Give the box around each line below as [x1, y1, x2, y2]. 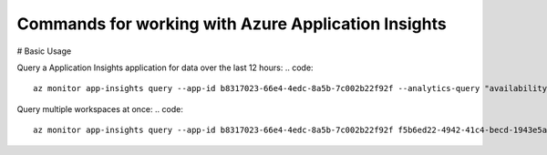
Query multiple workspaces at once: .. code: [16, 103, 184, 114]
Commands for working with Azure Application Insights [16, 14, 447, 34]
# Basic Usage [16, 46, 72, 57]
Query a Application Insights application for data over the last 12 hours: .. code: [16, 62, 314, 73]
